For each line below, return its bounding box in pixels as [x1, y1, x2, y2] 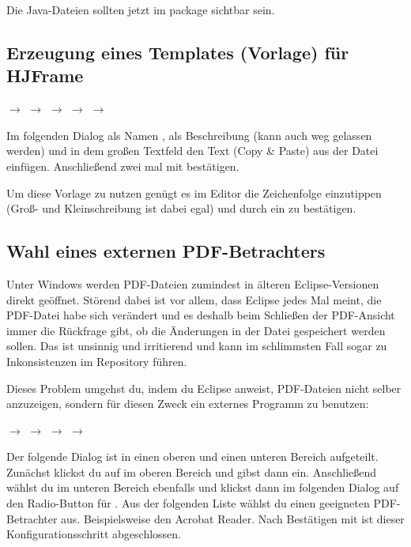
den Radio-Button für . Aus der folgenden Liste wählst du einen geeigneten [6, 495, 370, 511]
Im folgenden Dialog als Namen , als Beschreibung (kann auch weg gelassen [6, 126, 372, 143]
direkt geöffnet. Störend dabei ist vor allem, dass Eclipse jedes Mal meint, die [6, 291, 382, 307]
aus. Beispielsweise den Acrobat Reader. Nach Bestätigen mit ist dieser [61, 510, 405, 526]
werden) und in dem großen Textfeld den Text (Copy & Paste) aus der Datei [6, 142, 379, 159]
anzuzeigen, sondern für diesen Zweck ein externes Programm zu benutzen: [6, 395, 369, 412]
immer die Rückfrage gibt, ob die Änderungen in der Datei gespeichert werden [6, 322, 386, 338]
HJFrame [6, 63, 84, 88]
